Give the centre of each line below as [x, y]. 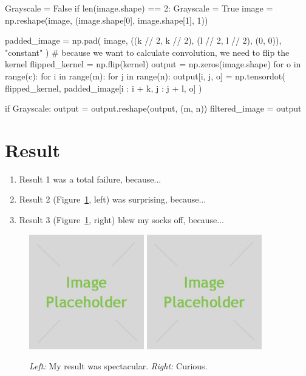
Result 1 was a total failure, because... [90, 179]
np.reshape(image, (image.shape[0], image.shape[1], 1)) [107, 20]
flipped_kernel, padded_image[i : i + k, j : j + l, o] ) [104, 88]
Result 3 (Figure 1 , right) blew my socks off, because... [121, 220]
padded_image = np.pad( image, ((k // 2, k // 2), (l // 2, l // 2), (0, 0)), [143, 40]
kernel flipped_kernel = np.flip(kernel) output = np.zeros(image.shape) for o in [153, 64]
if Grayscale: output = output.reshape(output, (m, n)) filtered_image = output [153, 108]
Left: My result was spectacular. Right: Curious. [118, 366]
